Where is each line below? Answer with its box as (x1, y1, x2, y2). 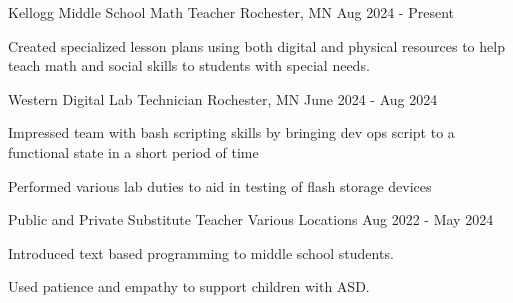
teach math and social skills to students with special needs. (8, 55, 370, 76)
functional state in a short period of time (8, 141, 259, 162)
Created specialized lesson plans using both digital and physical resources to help (8, 35, 505, 56)
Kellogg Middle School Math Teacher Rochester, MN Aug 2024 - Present (8, 2, 454, 22)
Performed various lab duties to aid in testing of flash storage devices (8, 175, 432, 196)
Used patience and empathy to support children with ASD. (8, 276, 370, 297)
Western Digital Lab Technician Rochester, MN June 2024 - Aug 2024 (8, 88, 438, 109)
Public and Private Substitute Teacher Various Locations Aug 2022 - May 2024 (8, 209, 494, 230)
